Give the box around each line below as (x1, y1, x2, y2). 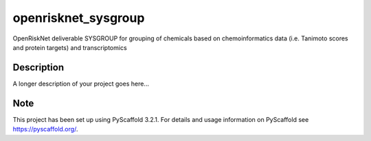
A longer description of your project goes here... (12, 79, 149, 88)
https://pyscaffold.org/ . (12, 125, 78, 133)
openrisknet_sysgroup (12, 10, 145, 25)
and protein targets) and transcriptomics (12, 43, 127, 51)
